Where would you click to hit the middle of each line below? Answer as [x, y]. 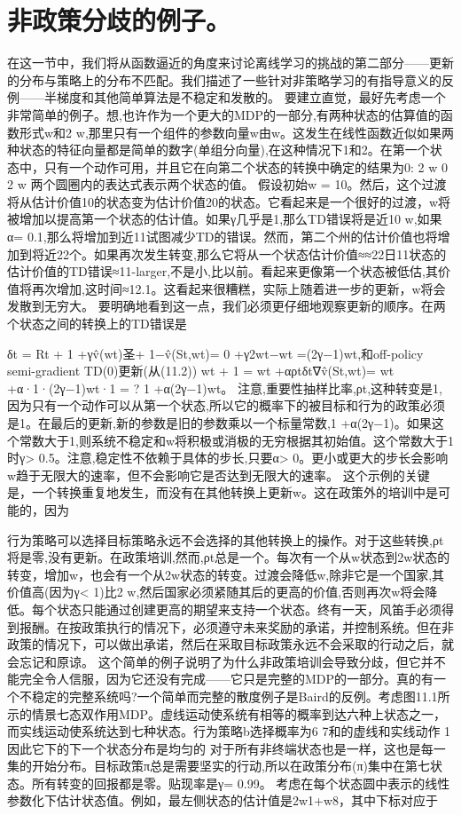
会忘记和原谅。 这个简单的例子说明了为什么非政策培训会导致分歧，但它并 [220, 661]
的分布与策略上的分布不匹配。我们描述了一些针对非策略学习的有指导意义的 [224, 79]
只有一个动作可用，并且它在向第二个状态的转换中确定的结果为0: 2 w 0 [246, 166]
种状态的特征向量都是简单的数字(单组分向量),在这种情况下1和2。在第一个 [219, 150]
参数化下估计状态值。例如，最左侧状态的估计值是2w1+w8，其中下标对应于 [223, 800]
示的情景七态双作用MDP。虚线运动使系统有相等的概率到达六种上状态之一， [227, 713]
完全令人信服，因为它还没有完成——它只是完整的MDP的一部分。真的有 [227, 679]
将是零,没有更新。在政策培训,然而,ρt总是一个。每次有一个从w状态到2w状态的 [229, 557]
